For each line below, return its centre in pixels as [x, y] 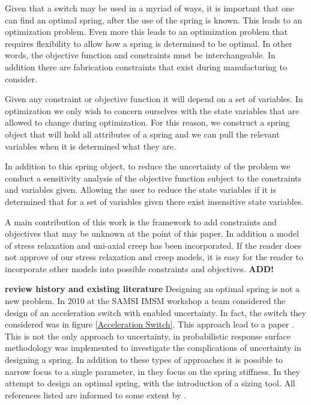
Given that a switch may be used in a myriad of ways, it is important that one [149, 8]
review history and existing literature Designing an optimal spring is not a [152, 289]
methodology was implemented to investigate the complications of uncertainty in [153, 348]
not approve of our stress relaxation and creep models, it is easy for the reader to [154, 257]
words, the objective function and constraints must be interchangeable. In [140, 55]
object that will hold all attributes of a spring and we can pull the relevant [142, 134]
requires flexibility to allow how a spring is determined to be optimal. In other [149, 43]
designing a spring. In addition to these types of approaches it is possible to [144, 360]
